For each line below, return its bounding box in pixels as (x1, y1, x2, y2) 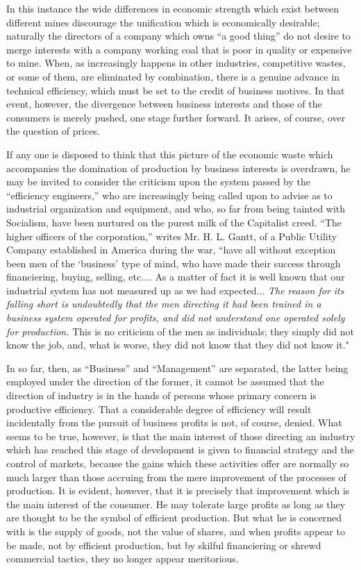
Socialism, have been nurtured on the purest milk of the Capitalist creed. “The (6, 215, 342, 229)
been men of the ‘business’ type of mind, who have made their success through (6, 255, 341, 270)
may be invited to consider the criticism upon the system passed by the (6, 174, 311, 189)
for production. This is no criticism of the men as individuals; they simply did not (6, 324, 354, 338)
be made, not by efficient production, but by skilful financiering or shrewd (6, 537, 321, 552)
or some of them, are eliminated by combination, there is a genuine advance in (6, 69, 340, 83)
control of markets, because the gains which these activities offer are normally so (6, 456, 349, 470)
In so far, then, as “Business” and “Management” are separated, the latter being (6, 360, 349, 375)
